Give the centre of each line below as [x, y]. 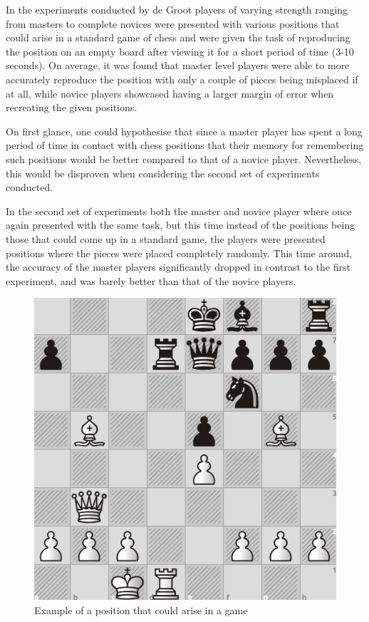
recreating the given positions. [72, 107]
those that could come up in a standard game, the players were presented [166, 238]
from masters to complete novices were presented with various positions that [173, 23]
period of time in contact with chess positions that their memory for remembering [185, 145]
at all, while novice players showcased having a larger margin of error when [170, 93]
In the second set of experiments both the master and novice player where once [179, 211]
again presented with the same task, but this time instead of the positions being [181, 225]
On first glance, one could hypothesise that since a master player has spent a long [184, 131]
